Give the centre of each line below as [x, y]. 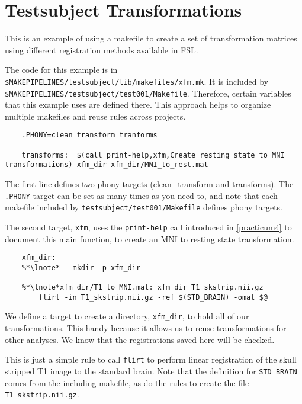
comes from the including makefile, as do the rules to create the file [127, 382]
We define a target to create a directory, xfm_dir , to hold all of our [127, 316]
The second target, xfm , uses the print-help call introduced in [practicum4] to [148, 227]
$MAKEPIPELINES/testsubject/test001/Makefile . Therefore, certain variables [148, 93]
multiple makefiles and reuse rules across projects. [95, 116]
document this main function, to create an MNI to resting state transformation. [150, 238]
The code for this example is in [61, 70]
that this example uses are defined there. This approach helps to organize [138, 105]
